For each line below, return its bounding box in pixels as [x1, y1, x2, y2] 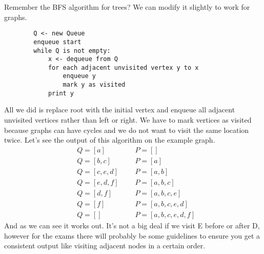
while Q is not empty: [33, 47, 111, 54]
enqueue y [63, 72, 96, 80]
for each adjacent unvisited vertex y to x [48, 64, 199, 71]
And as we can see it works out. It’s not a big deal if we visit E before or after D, [4, 220, 260, 231]
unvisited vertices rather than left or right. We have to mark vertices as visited [4, 114, 252, 125]
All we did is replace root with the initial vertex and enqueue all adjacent [4, 104, 235, 115]
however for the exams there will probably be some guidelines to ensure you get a [4, 230, 260, 241]
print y [48, 89, 74, 97]
